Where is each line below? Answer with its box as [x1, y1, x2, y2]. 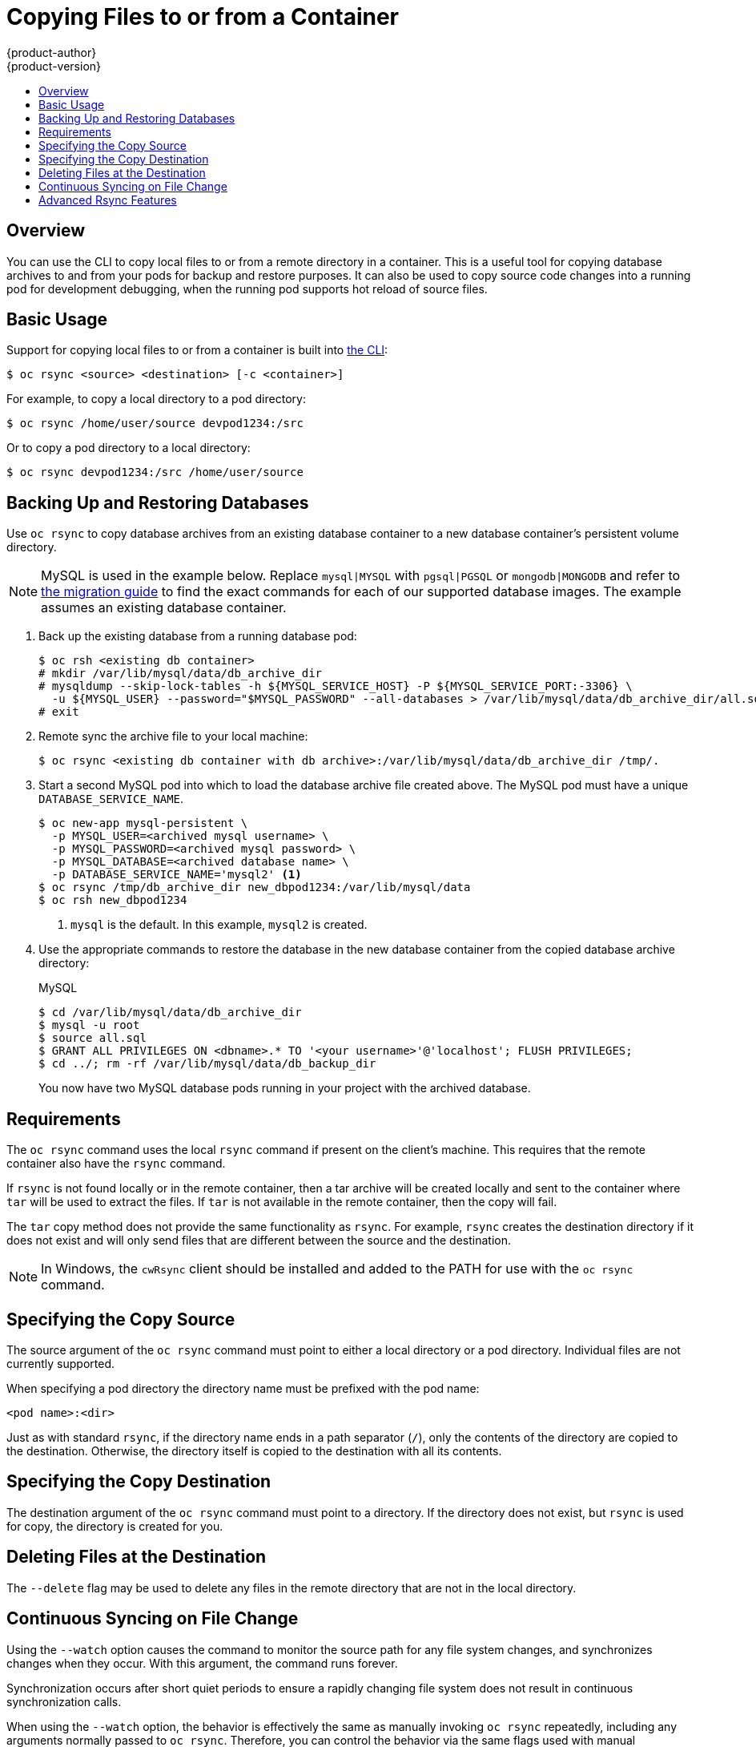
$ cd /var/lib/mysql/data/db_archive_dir [38, 1006, 302, 1019]
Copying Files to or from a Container [6, 3, 399, 30]
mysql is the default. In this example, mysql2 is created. [70, 918, 368, 932]
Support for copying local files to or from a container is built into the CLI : [6, 343, 388, 357]
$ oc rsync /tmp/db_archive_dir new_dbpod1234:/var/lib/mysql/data [38, 881, 471, 894]
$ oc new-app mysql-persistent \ [38, 817, 248, 830]
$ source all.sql [38, 1031, 147, 1045]
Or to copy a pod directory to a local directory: [6, 441, 251, 455]
